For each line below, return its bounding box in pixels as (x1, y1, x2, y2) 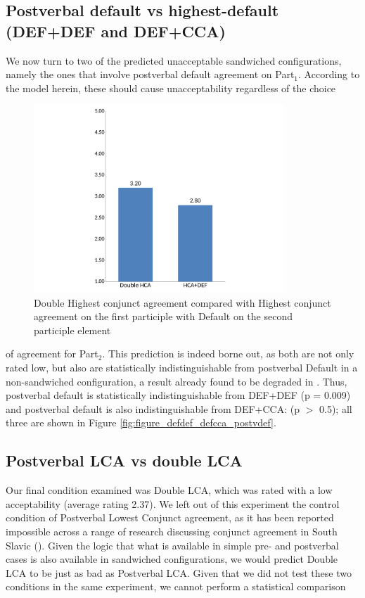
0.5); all (319, 401, 352, 416)
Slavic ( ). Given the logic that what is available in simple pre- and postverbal (6, 537, 339, 552)
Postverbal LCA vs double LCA (6, 450, 243, 471)
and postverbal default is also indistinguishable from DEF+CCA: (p (6, 401, 300, 416)
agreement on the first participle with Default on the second (34, 309, 293, 324)
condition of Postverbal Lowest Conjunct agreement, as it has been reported (6, 510, 334, 525)
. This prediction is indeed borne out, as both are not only (102, 346, 354, 361)
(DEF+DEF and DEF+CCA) (6, 20, 226, 42)
